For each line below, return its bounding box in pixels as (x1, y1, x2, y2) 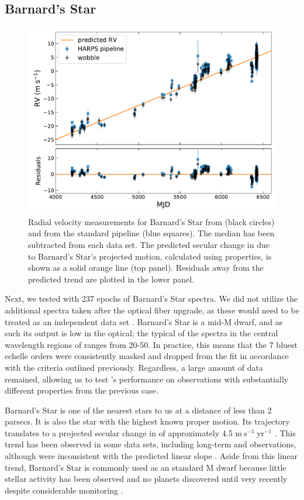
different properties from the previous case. (5, 384, 158, 396)
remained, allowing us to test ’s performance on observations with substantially (5, 373, 289, 385)
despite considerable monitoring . (5, 484, 123, 496)
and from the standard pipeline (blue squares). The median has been (28, 227, 275, 239)
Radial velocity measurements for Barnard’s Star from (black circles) (28, 215, 275, 227)
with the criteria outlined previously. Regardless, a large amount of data (5, 361, 264, 373)
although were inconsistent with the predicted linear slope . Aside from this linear (5, 450, 298, 462)
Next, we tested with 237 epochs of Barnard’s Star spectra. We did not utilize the (5, 292, 298, 305)
